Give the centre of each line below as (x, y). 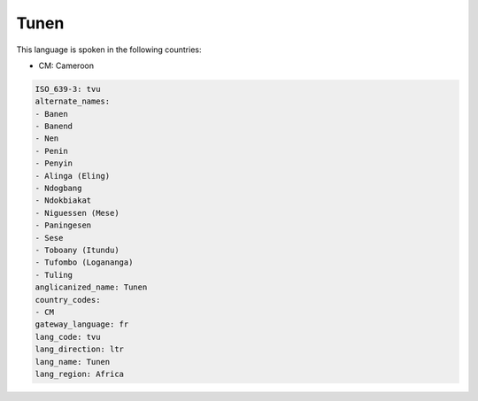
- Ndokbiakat (63, 200)
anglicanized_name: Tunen (91, 287)
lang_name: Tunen (73, 362)
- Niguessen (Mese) (77, 213)
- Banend (54, 127)
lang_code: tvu (68, 337)
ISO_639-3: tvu (68, 89)
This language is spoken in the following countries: (109, 50)
